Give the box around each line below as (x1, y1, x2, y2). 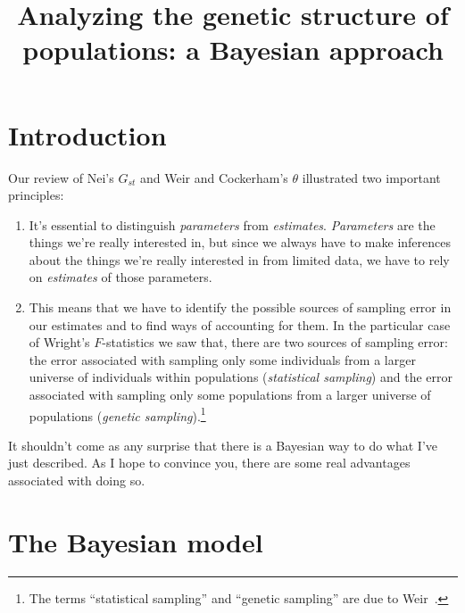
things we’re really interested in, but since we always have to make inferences (29, 233, 451, 252)
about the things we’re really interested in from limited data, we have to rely (29, 250, 450, 269)
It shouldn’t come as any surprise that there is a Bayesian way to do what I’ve (8, 435, 437, 454)
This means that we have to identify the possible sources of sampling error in (29, 298, 452, 317)
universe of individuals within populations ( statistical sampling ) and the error (29, 368, 453, 386)
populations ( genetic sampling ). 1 (29, 403, 206, 425)
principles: (8, 186, 64, 204)
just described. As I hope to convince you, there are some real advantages (8, 453, 411, 472)
